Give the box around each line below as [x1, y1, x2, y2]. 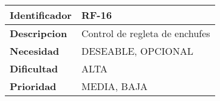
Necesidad [10, 44, 60, 58]
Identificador [10, 8, 72, 22]
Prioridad [10, 79, 57, 93]
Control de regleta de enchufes [81, 26, 210, 40]
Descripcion [10, 26, 67, 40]
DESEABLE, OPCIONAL [81, 44, 193, 58]
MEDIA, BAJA [81, 79, 148, 93]
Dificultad [10, 61, 58, 75]
